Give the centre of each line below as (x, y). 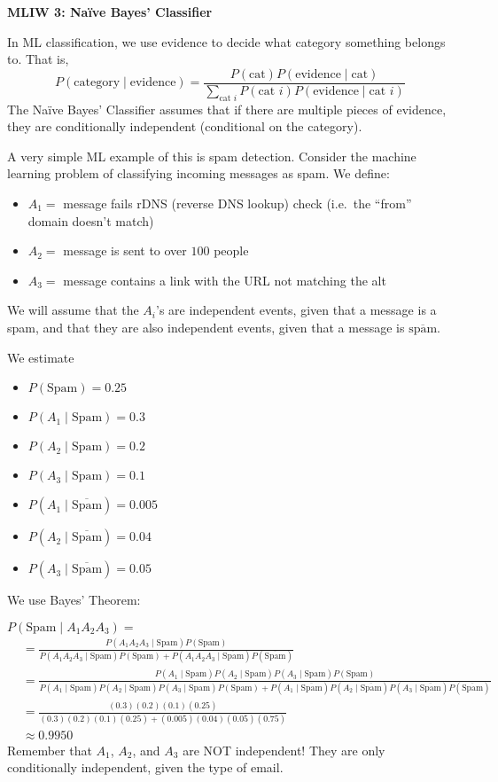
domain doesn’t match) (91, 220)
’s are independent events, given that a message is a (296, 310)
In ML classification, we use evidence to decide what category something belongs (226, 41)
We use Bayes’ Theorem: (74, 600)
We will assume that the (73, 310)
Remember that (50, 750)
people (231, 250)
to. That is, (38, 59)
